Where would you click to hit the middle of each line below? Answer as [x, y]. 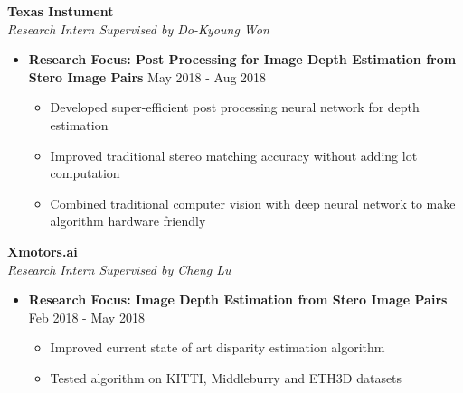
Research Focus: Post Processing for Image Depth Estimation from [242, 59]
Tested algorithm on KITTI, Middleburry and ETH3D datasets [226, 377]
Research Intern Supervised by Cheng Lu [119, 269]
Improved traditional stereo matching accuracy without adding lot [234, 155]
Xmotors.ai [43, 251]
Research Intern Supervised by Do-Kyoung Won [138, 28]
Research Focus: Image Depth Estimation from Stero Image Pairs [238, 299]
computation [85, 173]
